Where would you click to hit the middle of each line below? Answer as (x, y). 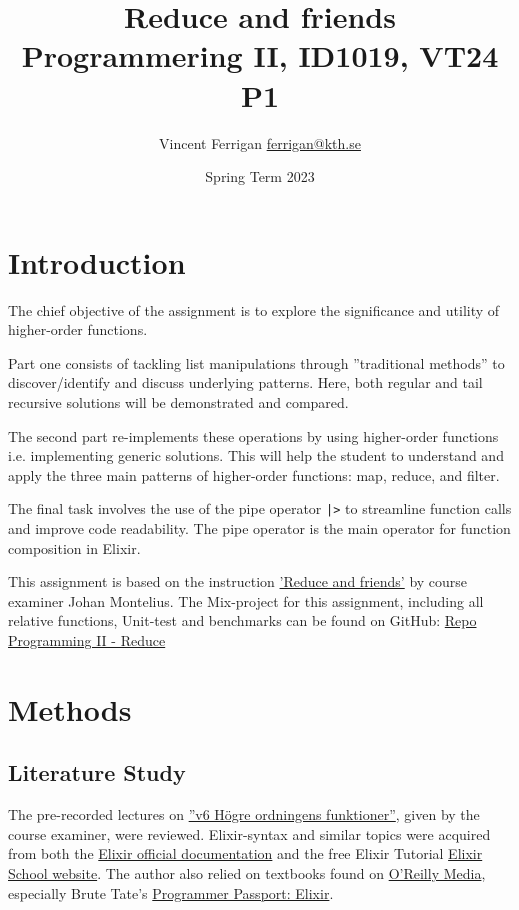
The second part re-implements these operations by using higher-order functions (253, 435)
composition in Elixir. (74, 547)
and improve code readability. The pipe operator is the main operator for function (259, 528)
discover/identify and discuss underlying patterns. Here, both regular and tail (245, 382)
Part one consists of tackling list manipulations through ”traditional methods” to (256, 362)
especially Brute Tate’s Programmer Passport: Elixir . (171, 892)
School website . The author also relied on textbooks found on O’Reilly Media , (247, 872)
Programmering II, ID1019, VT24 (260, 55)
